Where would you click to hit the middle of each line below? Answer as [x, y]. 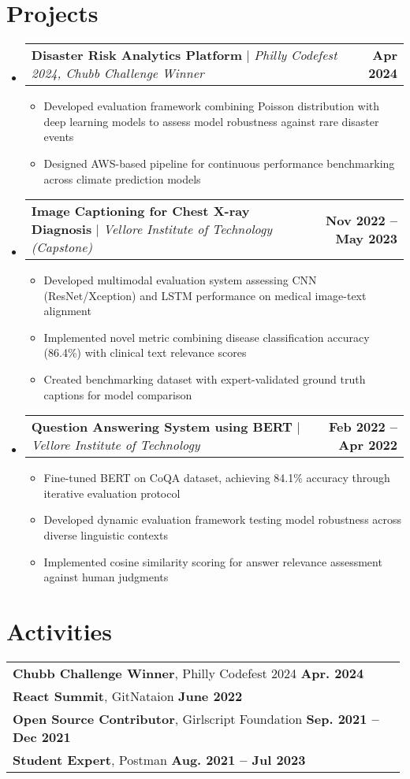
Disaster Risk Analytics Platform [137, 55]
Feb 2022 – [363, 427]
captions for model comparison [118, 394]
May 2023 [366, 238]
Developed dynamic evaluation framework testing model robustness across [223, 519]
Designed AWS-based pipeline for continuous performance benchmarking [219, 163]
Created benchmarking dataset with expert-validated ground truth [205, 379]
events [59, 137]
